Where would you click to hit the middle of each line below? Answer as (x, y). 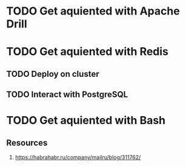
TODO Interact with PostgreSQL (67, 95)
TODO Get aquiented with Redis (87, 52)
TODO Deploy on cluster (53, 74)
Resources (27, 142)
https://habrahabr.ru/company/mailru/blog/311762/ (78, 157)
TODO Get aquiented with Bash (86, 121)
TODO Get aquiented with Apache (93, 11)
